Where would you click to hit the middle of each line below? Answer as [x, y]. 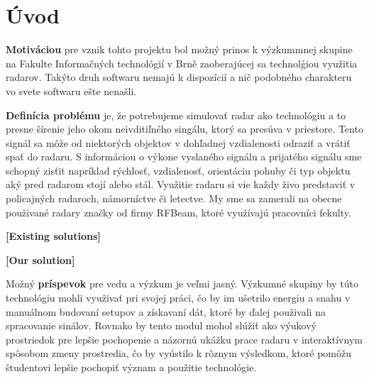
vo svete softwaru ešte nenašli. [71, 90]
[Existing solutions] [53, 236]
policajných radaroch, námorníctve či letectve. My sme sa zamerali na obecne [174, 198]
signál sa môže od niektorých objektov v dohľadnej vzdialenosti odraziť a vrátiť [178, 142]
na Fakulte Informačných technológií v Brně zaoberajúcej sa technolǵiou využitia [182, 63]
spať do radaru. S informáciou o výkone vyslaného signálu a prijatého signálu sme [184, 156]
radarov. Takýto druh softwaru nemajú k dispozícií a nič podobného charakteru [179, 77]
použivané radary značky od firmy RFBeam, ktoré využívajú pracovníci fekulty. [178, 212]
